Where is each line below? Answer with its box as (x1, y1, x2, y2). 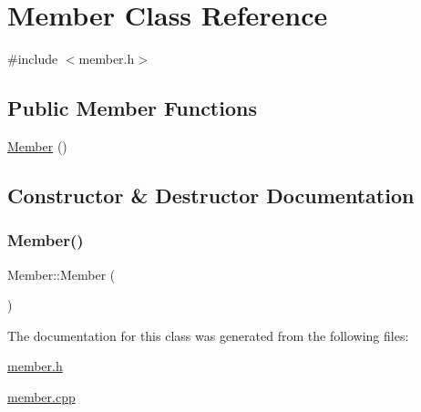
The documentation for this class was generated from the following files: (7, 325, 409, 345)
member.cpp (7, 386, 76, 406)
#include (7, 49, 58, 68)
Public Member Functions (7, 94, 257, 122)
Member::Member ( (7, 264, 116, 283)
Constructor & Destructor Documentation (7, 180, 415, 209)
